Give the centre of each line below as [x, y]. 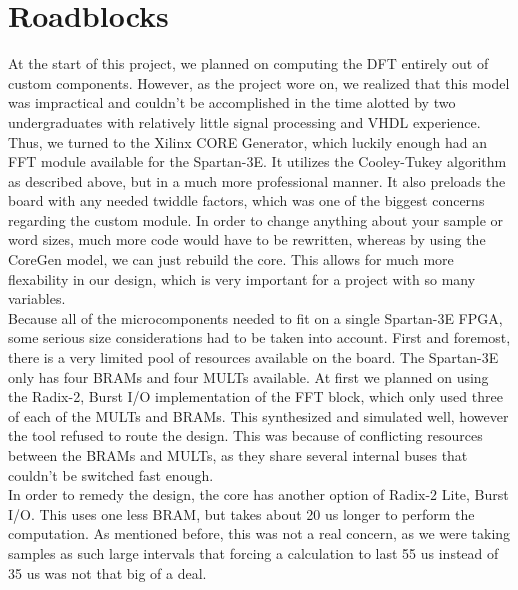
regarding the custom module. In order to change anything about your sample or [256, 219]
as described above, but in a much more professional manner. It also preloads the [257, 180]
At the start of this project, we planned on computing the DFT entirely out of [248, 63]
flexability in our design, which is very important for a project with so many [242, 278]
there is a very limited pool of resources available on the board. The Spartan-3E [253, 357]
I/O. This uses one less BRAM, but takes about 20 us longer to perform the [241, 513]
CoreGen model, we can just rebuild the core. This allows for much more [231, 259]
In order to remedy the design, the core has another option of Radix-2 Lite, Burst [258, 494]
